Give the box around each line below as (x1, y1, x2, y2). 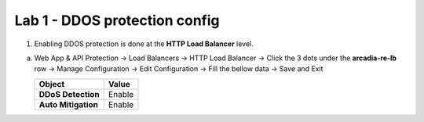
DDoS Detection (38, 88, 100, 99)
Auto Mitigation (38, 99, 98, 109)
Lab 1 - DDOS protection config (14, 12, 220, 29)
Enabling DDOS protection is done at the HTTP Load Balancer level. (34, 39, 254, 48)
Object (38, 78, 65, 89)
